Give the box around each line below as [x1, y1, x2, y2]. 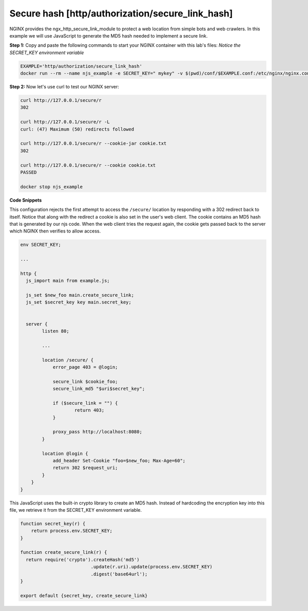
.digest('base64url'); [90, 571, 148, 577]
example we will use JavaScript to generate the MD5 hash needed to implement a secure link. [9, 32, 208, 39]
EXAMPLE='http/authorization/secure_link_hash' [20, 63, 142, 69]
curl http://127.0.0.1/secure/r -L [20, 119, 110, 125]
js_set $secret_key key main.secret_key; [26, 299, 132, 305]
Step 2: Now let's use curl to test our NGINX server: [9, 84, 119, 90]
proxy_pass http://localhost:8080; [52, 429, 142, 435]
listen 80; [42, 328, 69, 334]
